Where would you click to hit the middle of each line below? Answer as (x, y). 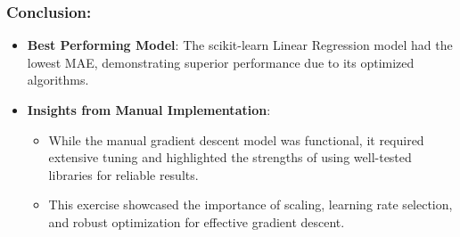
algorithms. (58, 80)
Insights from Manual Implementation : (149, 110)
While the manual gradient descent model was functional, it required (236, 139)
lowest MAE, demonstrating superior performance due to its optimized (221, 62)
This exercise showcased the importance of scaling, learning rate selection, (251, 204)
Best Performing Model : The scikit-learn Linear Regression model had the (240, 45)
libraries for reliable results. (123, 174)
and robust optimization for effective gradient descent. (197, 221)
